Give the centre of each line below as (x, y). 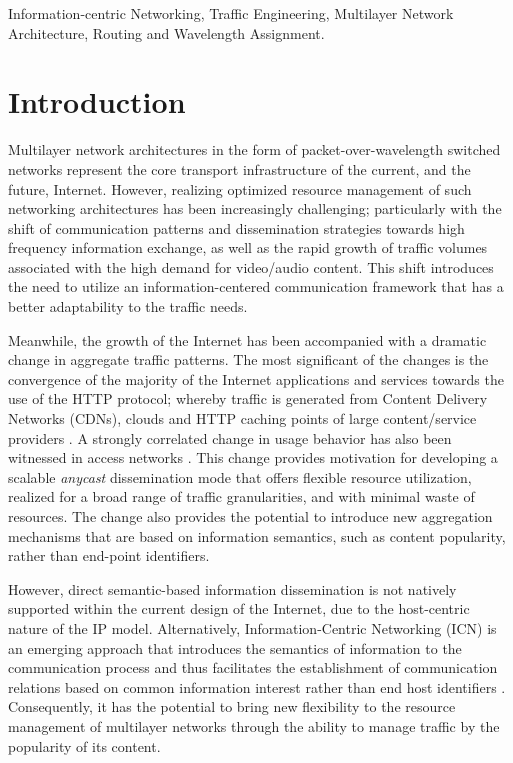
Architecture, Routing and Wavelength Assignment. (166, 32)
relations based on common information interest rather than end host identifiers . (257, 686)
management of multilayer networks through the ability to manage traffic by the (254, 725)
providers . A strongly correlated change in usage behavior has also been (230, 437)
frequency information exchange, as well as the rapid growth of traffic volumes (248, 247)
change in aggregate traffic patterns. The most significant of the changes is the (248, 359)
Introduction (97, 101)
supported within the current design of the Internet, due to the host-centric (239, 608)
